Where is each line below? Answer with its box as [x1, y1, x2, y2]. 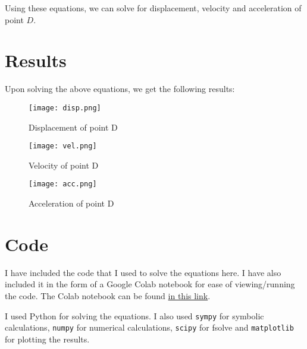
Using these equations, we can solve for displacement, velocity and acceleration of [5, 2, 302, 14]
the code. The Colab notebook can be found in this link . [5, 289, 211, 302]
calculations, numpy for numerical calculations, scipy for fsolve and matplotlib [5, 321, 294, 334]
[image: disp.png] [29, 103, 101, 112]
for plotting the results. [5, 332, 90, 345]
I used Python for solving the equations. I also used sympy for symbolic [5, 309, 264, 322]
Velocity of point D [29, 158, 99, 171]
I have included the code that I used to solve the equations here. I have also [5, 266, 281, 278]
